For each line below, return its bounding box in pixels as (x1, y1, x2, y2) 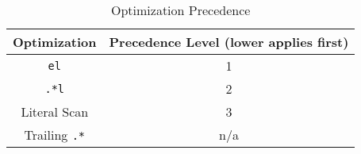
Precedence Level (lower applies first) (109, 33, 349, 51)
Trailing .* (24, 125, 85, 144)
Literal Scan (21, 102, 89, 121)
